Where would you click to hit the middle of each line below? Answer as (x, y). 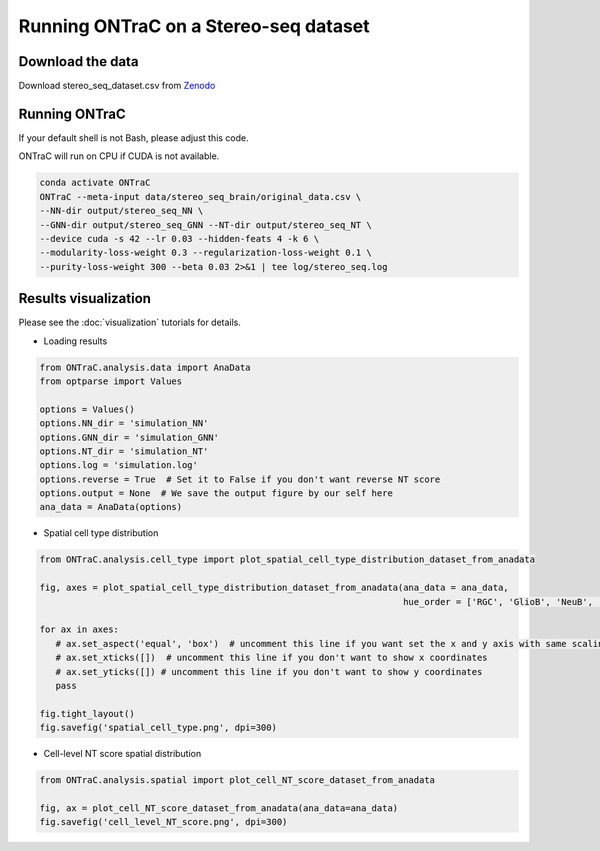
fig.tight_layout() (87, 713)
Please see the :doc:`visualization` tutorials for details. (130, 322)
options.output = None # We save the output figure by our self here (216, 493)
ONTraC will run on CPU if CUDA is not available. (119, 156)
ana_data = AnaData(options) (111, 507)
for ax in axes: (79, 629)
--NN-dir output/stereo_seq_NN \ (121, 211)
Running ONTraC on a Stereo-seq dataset (194, 26)
